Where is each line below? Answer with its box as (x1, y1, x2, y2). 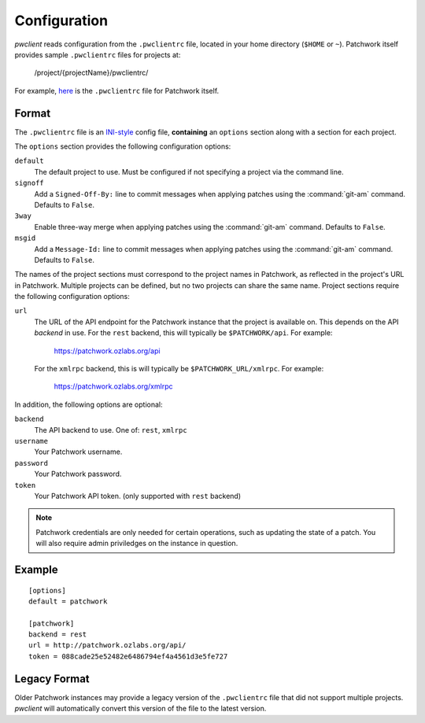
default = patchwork (28, 596, 108, 606)
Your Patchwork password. (34, 469, 122, 479)
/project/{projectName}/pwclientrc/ (34, 68, 149, 78)
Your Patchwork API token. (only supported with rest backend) (34, 491, 242, 500)
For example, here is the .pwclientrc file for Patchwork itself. (14, 86, 220, 95)
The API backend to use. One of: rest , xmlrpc (34, 425, 188, 434)
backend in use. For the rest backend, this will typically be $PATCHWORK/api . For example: (34, 328, 333, 338)
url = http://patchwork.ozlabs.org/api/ (28, 641, 187, 650)
